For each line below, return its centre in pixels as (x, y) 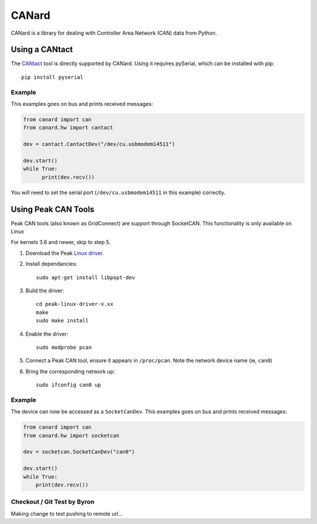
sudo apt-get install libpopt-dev (85, 277)
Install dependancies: (51, 264)
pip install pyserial (52, 77)
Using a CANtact (42, 50)
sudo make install (63, 321)
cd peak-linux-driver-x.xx (75, 304)
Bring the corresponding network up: (70, 371)
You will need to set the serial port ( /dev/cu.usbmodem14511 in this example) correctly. (118, 192)
